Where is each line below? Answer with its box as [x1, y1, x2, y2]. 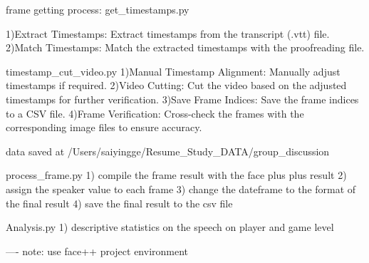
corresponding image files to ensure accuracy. [6, 120, 202, 135]
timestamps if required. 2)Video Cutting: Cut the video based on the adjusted [6, 78, 347, 93]
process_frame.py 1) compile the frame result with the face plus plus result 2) [6, 167, 347, 182]
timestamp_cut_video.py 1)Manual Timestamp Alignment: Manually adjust [6, 63, 341, 78]
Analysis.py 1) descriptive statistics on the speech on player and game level [6, 220, 334, 234]
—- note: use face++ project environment [6, 243, 189, 258]
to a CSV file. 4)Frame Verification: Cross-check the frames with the [6, 105, 304, 120]
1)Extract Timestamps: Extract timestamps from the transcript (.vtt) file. [6, 26, 330, 41]
